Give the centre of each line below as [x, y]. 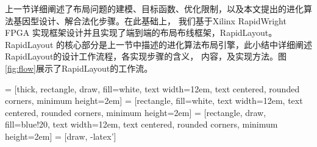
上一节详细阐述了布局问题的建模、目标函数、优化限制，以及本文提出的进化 [154, 9]
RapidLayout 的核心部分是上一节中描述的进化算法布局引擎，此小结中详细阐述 [159, 44]
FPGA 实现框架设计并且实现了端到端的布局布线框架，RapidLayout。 [141, 32]
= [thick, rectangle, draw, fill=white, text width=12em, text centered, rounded [152, 88]
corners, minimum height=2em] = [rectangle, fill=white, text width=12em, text [154, 101]
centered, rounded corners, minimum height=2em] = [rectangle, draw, [136, 112]
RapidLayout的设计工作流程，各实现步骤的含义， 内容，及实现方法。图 [146, 56]
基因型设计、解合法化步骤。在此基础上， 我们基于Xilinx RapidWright [150, 20]
